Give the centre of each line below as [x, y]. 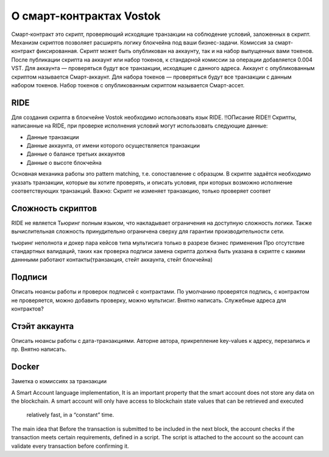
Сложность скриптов [54, 208]
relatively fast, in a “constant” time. [70, 415]
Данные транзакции [53, 137]
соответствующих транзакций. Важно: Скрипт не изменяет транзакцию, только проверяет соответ [141, 191]
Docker [25, 367]
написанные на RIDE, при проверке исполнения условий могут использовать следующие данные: [140, 126]
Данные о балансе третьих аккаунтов [76, 154]
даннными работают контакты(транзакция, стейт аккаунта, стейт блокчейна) [112, 260]
